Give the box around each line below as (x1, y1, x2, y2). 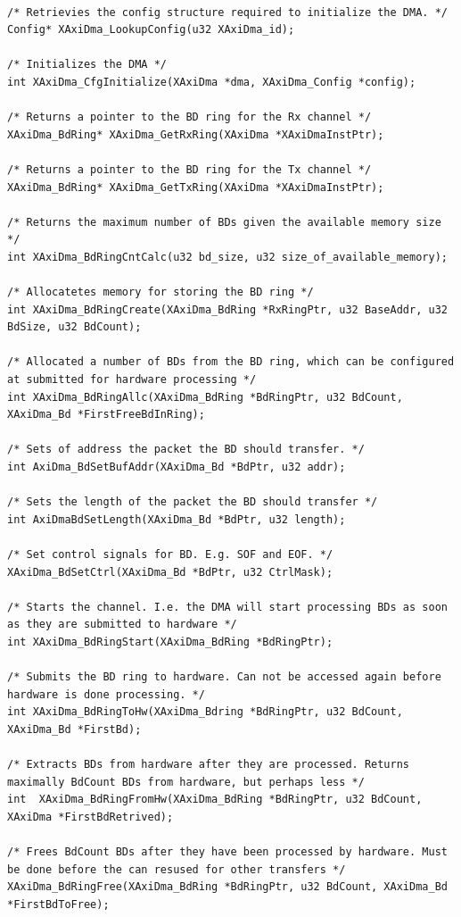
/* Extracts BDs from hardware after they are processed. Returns (7, 758, 410, 771)
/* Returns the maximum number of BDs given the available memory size (7, 215, 441, 229)
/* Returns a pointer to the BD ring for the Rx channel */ (7, 111, 372, 124)
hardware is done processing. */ (7, 688, 205, 701)
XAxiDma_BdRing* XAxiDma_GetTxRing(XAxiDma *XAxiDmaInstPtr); (7, 180, 384, 194)
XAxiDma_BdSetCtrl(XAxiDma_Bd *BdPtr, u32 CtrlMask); (7, 565, 333, 579)
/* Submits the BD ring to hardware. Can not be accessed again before (7, 671, 441, 684)
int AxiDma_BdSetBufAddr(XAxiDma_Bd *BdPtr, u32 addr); (7, 461, 346, 474)
